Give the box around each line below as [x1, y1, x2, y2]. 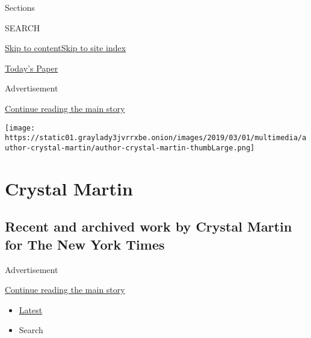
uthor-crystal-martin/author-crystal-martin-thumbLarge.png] [5, 143, 255, 152]
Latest [19, 303, 43, 316]
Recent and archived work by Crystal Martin [5, 217, 292, 236]
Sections [5, 1, 35, 13]
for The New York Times [5, 235, 165, 253]
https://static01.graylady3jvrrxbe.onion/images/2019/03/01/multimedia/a [5, 134, 307, 143]
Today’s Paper [5, 61, 58, 74]
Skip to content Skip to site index [5, 41, 126, 54]
